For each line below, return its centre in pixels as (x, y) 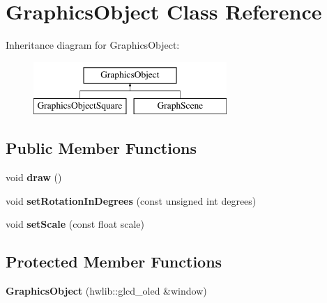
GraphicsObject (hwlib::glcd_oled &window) (106, 291)
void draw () (34, 177)
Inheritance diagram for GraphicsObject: (93, 45)
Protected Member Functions (114, 262)
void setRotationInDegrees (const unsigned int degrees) (131, 200)
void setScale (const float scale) (75, 224)
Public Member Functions (101, 148)
